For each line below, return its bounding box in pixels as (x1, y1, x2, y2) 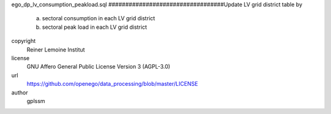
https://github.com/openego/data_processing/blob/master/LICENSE (26, 80, 199, 88)
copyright (11, 37, 36, 45)
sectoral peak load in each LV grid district (42, 23, 147, 31)
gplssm (26, 97, 45, 104)
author (11, 89, 28, 96)
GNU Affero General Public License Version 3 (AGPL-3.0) (26, 63, 171, 70)
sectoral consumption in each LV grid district (42, 15, 156, 22)
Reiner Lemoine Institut (26, 46, 85, 53)
